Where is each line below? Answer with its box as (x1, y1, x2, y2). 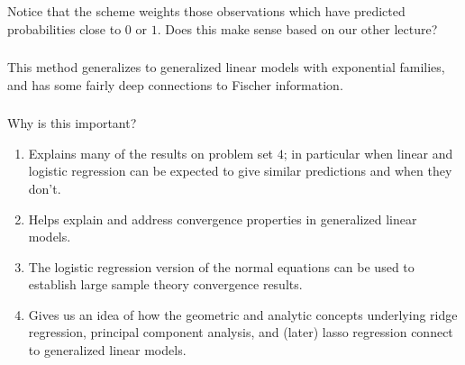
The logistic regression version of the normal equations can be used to (28, 257, 415, 276)
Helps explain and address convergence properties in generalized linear (28, 209, 417, 228)
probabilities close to (7, 19, 122, 38)
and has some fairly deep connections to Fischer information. (7, 75, 343, 94)
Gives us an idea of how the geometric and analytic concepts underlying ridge (28, 305, 458, 324)
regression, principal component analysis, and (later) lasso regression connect (28, 323, 453, 342)
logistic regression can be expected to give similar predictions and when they (28, 161, 452, 180)
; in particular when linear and (283, 143, 453, 162)
